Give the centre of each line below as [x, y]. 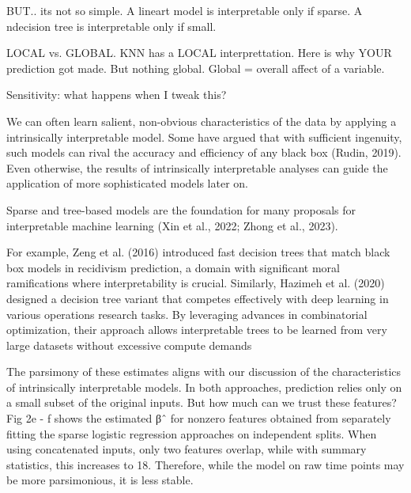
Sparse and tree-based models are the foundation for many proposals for [181, 209]
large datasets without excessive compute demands [129, 345]
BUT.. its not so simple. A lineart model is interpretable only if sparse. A [185, 10]
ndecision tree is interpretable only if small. [111, 26]
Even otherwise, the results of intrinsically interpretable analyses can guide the [197, 167]
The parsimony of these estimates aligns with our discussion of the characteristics [204, 372]
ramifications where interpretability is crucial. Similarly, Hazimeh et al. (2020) [196, 283]
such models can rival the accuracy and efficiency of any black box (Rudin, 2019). [204, 152]
